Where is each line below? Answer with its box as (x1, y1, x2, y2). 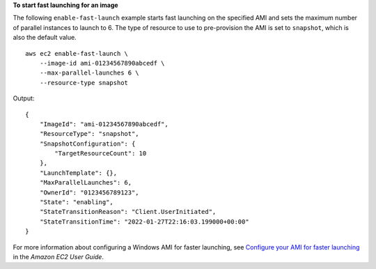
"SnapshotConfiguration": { (39, 139, 136, 148)
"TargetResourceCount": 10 (54, 150, 147, 157)
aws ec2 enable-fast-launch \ (25, 49, 129, 57)
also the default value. (13, 33, 77, 42)
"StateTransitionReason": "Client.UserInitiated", (39, 208, 217, 216)
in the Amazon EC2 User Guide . (13, 252, 104, 261)
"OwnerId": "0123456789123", (39, 188, 139, 197)
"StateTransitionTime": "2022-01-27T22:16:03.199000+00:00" (39, 217, 250, 226)
